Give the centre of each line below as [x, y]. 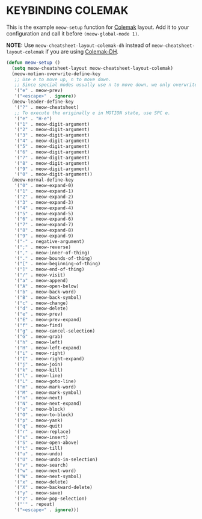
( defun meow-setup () [33, 63]
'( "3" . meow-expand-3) [44, 202]
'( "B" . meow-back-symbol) [48, 297]
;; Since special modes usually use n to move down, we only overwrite [106, 85]
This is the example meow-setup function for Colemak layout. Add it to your [98, 27]
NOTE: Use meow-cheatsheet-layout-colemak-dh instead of [78, 45]
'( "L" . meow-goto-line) [45, 381]
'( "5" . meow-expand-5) [44, 213]
